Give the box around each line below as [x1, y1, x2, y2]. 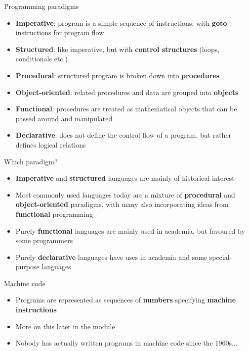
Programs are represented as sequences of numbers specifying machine [15, 295, 236, 305]
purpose [15, 261, 40, 272]
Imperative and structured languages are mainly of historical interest [15, 173, 235, 183]
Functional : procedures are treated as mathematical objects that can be [15, 103, 237, 114]
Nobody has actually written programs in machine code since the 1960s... [15, 338, 238, 348]
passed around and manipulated [15, 113, 113, 123]
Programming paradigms [4, 1, 79, 11]
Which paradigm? [4, 156, 58, 166]
